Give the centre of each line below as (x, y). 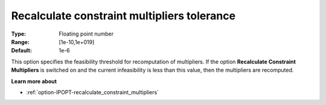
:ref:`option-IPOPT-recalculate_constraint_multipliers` (93, 92)
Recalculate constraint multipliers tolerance (123, 16)
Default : (22, 51)
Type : (19, 34)
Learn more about (34, 81)
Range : (20, 42)
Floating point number (86, 34)
